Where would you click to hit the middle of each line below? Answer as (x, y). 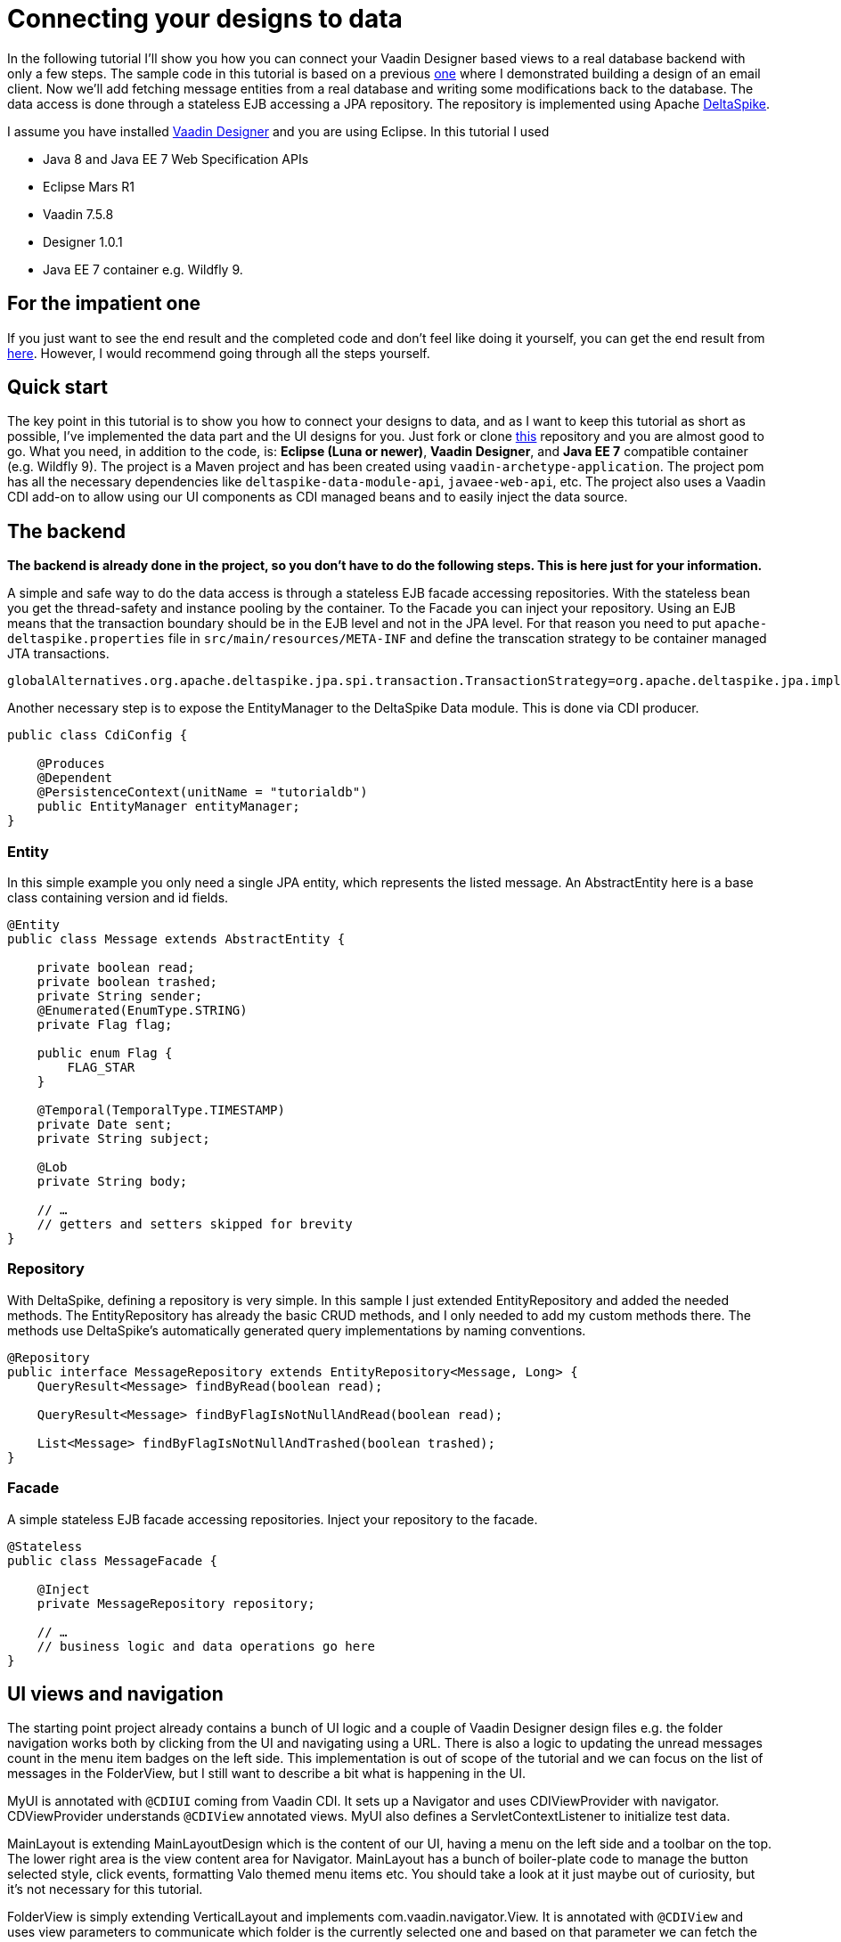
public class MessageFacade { (113, 1560)
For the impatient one (104, 304)
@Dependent (75, 778)
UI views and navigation (115, 1693)
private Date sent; (105, 1125)
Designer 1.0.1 (83, 241)
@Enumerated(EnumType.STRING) (142, 1011)
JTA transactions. (58, 654)
